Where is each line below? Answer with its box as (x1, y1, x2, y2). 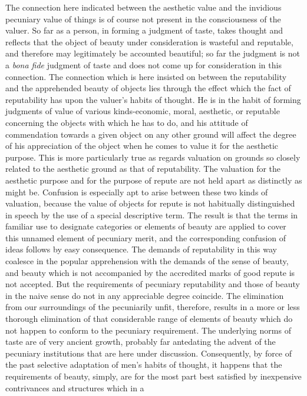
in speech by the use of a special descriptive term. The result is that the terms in (5, 208, 298, 221)
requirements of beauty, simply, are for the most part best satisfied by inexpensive (5, 370, 302, 382)
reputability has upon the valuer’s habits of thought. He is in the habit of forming (5, 93, 301, 105)
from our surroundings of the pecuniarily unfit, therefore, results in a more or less (5, 301, 300, 313)
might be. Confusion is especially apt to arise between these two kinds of (5, 185, 268, 198)
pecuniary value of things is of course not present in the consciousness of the (5, 12, 281, 25)
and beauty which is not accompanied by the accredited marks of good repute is (5, 266, 295, 278)
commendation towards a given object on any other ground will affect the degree (5, 128, 296, 140)
